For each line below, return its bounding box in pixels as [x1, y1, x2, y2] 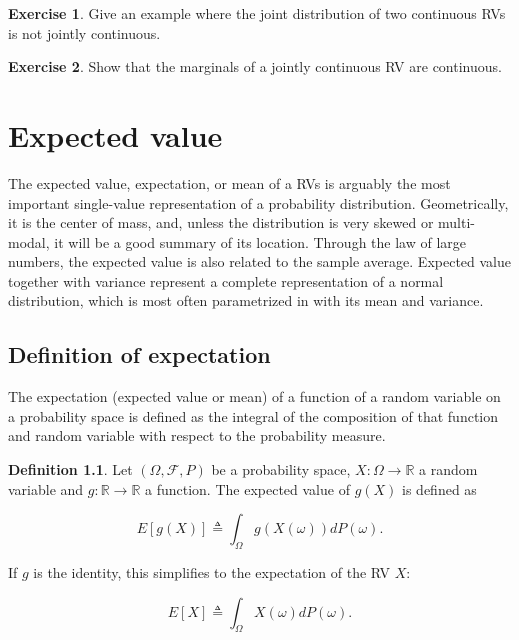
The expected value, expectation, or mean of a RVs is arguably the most [8, 172, 451, 193]
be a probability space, [211, 459, 351, 480]
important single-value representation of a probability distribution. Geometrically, [8, 192, 509, 213]
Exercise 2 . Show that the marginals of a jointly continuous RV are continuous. [8, 56, 502, 77]
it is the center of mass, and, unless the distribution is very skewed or [8, 212, 434, 233]
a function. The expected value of [145, 478, 350, 499]
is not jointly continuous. [8, 22, 161, 43]
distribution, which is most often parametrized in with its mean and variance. [8, 290, 484, 311]
